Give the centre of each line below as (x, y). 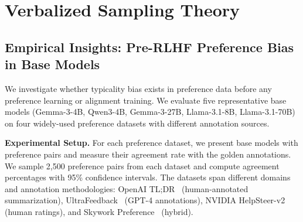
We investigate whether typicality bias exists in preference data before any (138, 88)
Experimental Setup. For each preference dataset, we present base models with (151, 143)
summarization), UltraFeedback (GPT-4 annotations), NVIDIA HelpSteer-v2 (145, 200)
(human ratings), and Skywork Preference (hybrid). (99, 211)
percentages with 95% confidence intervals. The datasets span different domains (148, 177)
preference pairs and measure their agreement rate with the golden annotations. (148, 154)
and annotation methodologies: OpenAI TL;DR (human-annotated (127, 188)
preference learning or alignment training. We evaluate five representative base (146, 100)
